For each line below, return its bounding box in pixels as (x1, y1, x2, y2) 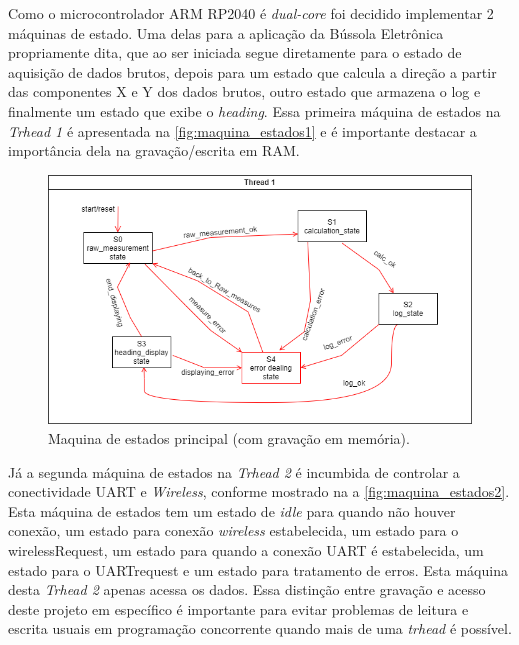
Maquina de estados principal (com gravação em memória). (48, 428, 410, 448)
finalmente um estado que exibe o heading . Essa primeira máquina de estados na (8, 100, 501, 121)
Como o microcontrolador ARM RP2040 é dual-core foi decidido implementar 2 (8, 3, 494, 23)
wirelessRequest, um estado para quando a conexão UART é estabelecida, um (8, 539, 484, 560)
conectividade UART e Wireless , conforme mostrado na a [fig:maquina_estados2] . (8, 481, 510, 502)
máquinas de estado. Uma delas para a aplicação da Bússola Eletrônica (8, 22, 444, 43)
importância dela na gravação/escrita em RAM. (8, 140, 300, 161)
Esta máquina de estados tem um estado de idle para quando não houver (8, 500, 456, 521)
